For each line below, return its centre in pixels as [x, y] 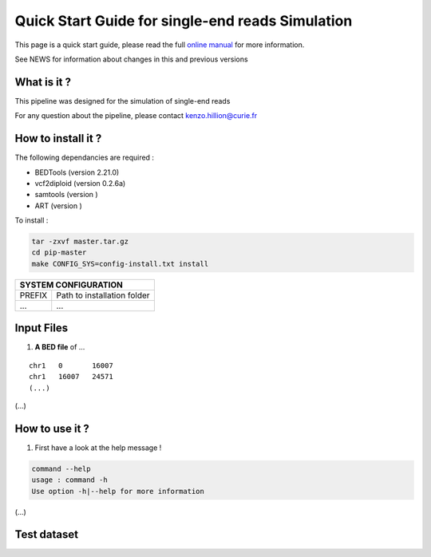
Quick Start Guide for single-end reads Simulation [184, 21]
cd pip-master [59, 253]
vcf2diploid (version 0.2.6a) [80, 183]
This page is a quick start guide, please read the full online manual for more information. [160, 45]
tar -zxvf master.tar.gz [80, 242]
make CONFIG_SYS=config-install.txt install [120, 264]
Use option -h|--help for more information [118, 491]
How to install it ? [58, 138]
